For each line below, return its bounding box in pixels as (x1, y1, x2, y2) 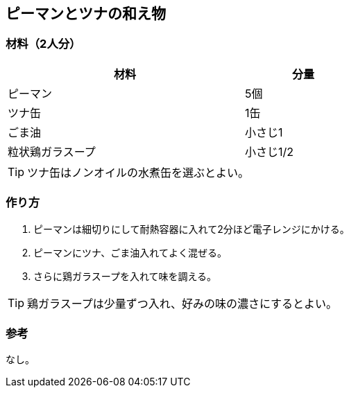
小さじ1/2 (244, 144, 294, 159)
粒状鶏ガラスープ (8, 144, 96, 159)
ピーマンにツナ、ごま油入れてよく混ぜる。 (33, 246, 227, 259)
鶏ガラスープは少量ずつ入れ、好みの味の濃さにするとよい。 (27, 296, 338, 311)
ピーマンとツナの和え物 (6, 5, 166, 22)
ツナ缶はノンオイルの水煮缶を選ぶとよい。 (27, 165, 250, 180)
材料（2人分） (6, 37, 81, 51)
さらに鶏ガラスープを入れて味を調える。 (33, 270, 217, 282)
